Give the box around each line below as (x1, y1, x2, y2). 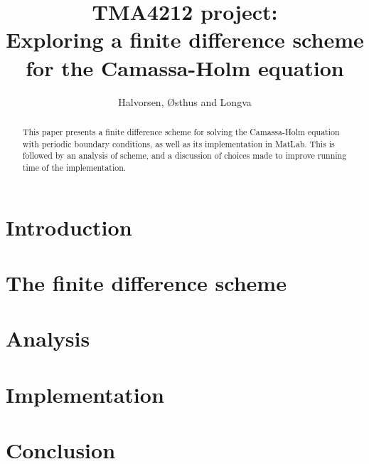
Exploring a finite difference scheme (6, 25, 364, 54)
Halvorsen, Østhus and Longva (118, 94, 252, 109)
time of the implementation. (22, 161, 127, 173)
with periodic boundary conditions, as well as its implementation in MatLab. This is (22, 137, 335, 149)
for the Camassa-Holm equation (26, 53, 344, 82)
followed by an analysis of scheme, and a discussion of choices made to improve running (22, 149, 347, 162)
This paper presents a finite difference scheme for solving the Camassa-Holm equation (22, 125, 340, 137)
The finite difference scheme (6, 268, 287, 297)
